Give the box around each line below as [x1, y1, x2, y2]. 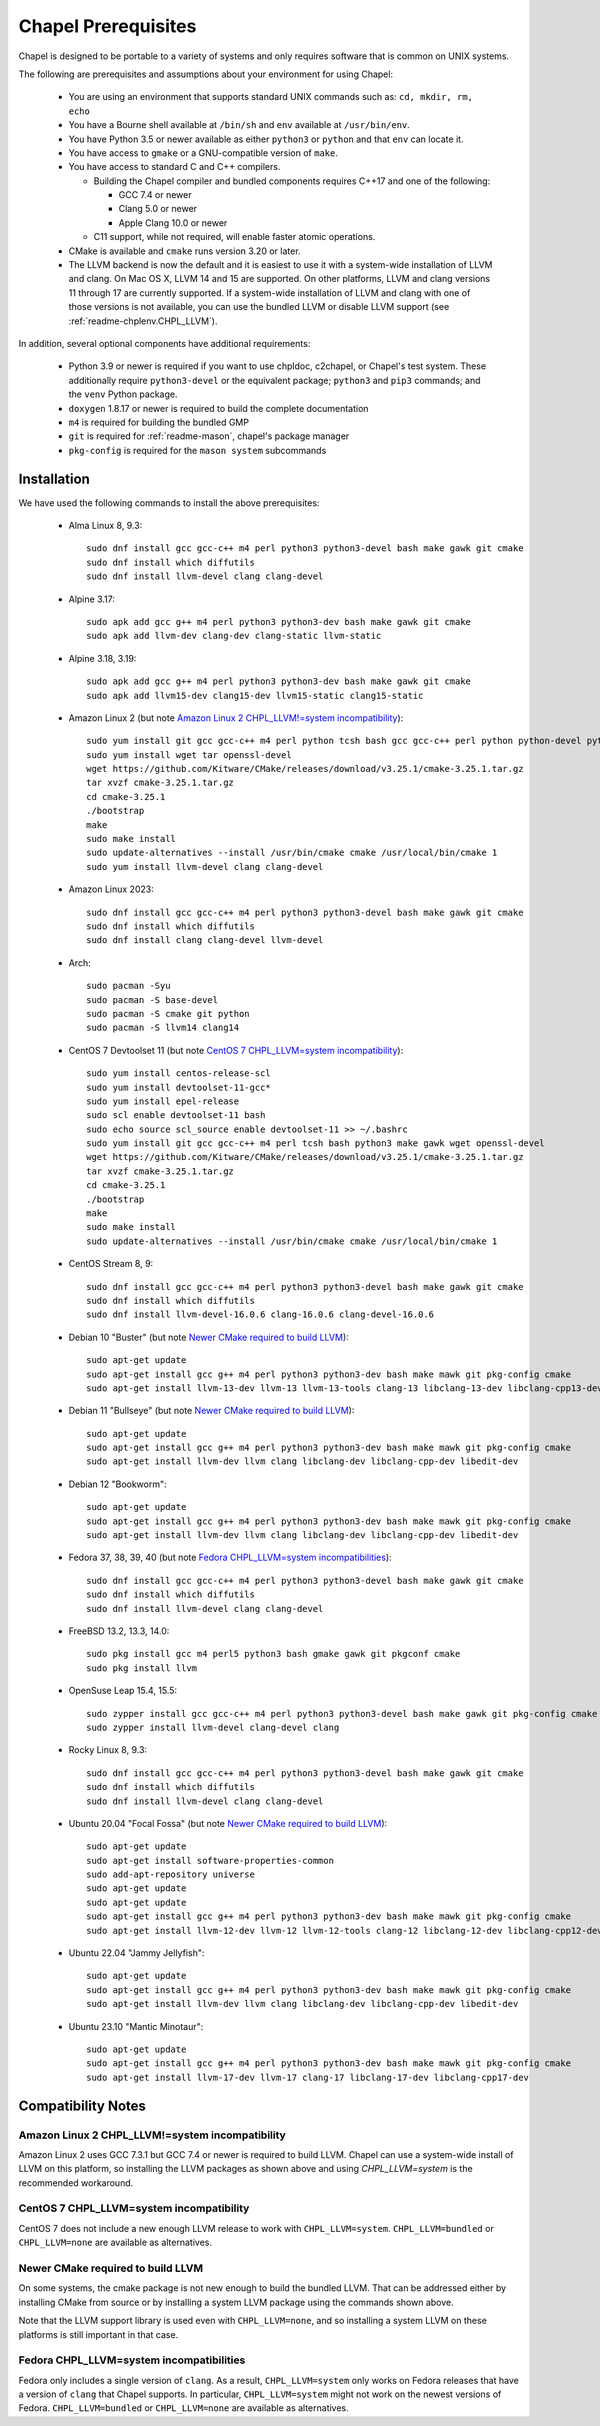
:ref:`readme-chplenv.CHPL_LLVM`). [68, 315, 218, 327]
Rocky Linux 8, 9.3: [68, 1744, 148, 1756]
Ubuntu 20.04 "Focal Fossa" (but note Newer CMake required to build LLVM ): [68, 1817, 388, 1829]
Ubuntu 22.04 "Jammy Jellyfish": [68, 1947, 205, 1959]
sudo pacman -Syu [86, 980, 171, 992]
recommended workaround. [18, 2176, 134, 2189]
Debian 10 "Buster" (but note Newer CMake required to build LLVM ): [68, 1331, 349, 1343]
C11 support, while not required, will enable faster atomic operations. [93, 231, 376, 243]
